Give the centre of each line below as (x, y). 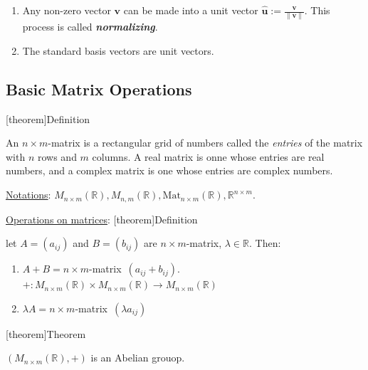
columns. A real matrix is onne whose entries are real (208, 156)
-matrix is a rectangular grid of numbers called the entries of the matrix (205, 143)
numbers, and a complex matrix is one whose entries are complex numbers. (169, 170)
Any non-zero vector (67, 10)
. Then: (265, 243)
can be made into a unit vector (191, 10)
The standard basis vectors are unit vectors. (118, 50)
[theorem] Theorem (46, 333)
